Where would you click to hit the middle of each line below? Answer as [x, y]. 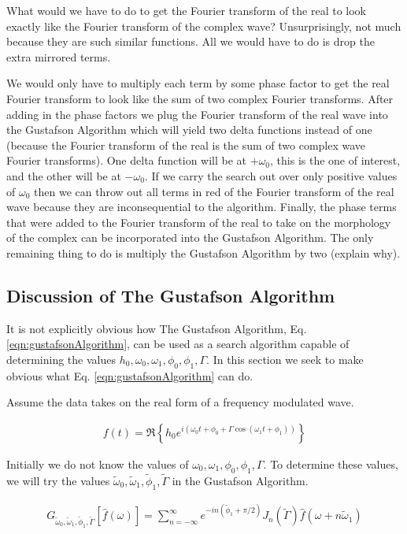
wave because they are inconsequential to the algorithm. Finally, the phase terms [202, 207]
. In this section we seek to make [285, 359]
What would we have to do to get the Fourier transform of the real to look [187, 10]
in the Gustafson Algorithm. [240, 480]
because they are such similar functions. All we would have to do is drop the [191, 41]
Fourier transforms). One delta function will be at [127, 160]
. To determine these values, [331, 464]
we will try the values [58, 480]
